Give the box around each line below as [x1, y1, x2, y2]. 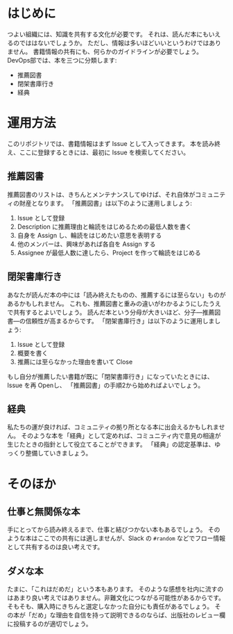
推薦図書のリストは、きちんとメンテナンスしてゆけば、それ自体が [7, 190, 196, 198]
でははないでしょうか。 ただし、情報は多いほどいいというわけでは [19, 38, 209, 47]
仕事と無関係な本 [7, 505, 80, 517]
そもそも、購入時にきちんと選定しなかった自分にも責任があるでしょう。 [7, 602, 214, 611]
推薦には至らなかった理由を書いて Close [17, 357, 133, 366]
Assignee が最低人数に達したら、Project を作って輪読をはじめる [17, 248, 201, 257]
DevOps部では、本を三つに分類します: [7, 56, 117, 64]
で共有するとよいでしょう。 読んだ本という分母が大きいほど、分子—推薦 [7, 308, 215, 316]
